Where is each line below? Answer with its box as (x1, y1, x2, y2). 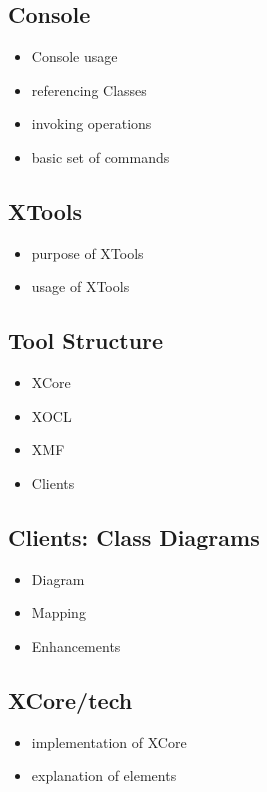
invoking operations (31, 113, 152, 134)
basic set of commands (31, 146, 170, 167)
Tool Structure (8, 325, 164, 356)
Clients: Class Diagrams (8, 521, 260, 552)
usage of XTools (31, 276, 130, 297)
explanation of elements (31, 765, 177, 786)
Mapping (31, 602, 86, 623)
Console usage (31, 46, 118, 67)
